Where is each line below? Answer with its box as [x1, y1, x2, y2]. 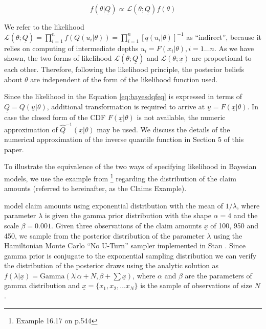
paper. [4, 144, 24, 154]
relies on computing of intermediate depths [4, 42, 139, 53]
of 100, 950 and [210, 220, 259, 230]
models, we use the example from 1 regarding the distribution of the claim [4, 171, 236, 183]
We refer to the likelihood [4, 21, 84, 32]
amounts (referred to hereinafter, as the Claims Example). [4, 183, 187, 194]
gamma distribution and [4, 280, 80, 291]
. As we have [214, 42, 254, 53]
